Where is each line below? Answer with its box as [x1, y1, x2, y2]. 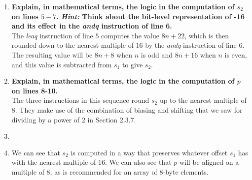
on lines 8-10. [11, 85, 58, 95]
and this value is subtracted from [11, 59, 112, 69]
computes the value [101, 30, 160, 40]
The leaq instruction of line [11, 30, 93, 40]
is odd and [141, 49, 173, 60]
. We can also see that [105, 157, 172, 167]
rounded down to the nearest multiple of [11, 40, 134, 50]
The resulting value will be [11, 49, 93, 60]
